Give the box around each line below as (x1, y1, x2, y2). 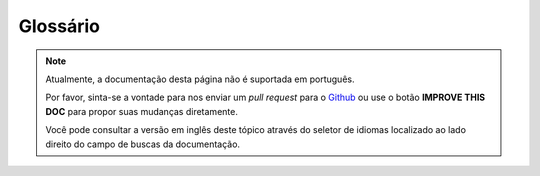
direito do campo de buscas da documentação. (45, 138, 240, 150)
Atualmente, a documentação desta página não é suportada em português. (45, 73, 355, 85)
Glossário (18, 15, 100, 37)
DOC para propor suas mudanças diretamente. (45, 105, 239, 117)
